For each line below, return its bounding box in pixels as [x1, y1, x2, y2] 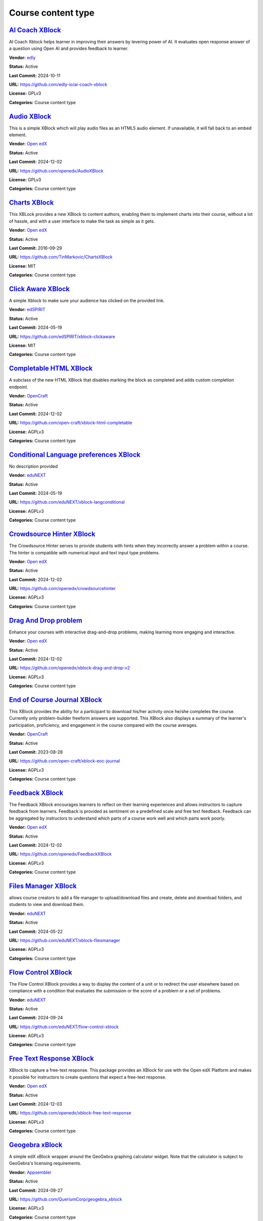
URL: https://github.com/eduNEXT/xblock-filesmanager [9, 938, 120, 944]
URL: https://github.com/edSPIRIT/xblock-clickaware [9, 334, 115, 339]
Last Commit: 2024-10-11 [9, 72, 60, 78]
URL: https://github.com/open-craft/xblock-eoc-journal [9, 758, 120, 764]
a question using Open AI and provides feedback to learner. [9, 45, 129, 51]
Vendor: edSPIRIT [9, 307, 46, 313]
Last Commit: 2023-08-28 [9, 749, 63, 755]
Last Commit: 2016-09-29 [9, 245, 62, 251]
